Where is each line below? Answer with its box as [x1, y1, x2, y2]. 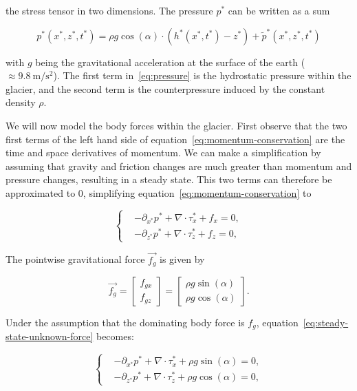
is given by [160, 252, 205, 266]
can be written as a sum [228, 3, 330, 17]
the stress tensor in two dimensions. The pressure [6, 3, 213, 17]
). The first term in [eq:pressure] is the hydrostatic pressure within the [53, 68, 351, 83]
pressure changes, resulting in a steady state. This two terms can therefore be [6, 172, 332, 187]
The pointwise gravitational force [6, 252, 145, 266]
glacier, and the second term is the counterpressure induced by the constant [6, 81, 325, 96]
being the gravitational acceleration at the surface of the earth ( [35, 54, 305, 69]
